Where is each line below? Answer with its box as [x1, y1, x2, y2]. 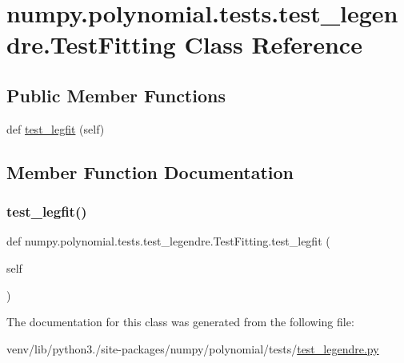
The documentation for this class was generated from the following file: [6, 313, 354, 330]
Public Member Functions [6, 82, 226, 107]
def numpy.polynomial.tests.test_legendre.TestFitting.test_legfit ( [6, 233, 330, 249]
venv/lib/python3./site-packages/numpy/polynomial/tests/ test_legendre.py [6, 340, 379, 357]
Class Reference [184, 28, 362, 61]
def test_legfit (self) [6, 120, 105, 137]
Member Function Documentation [6, 159, 294, 184]
